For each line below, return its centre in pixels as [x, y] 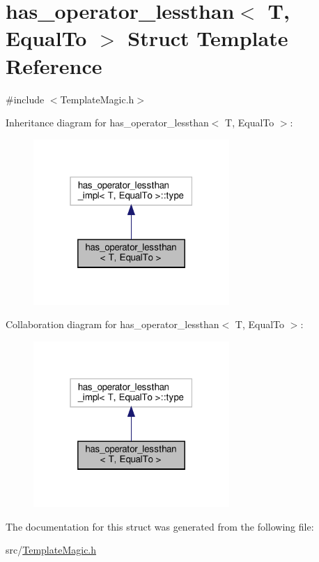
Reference [54, 65]
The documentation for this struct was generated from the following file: [160, 526]
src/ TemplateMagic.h [51, 550]
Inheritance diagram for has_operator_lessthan [107, 123]
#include [25, 99]
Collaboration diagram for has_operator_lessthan [112, 324]
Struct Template [208, 38]
